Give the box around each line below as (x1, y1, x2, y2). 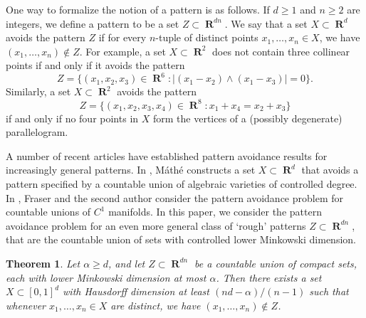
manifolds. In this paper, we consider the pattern (108, 204, 322, 219)
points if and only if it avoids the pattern (6, 58, 185, 73)
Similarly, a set (6, 84, 71, 99)
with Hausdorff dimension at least (63, 284, 209, 299)
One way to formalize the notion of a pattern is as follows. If (6, 2, 270, 16)
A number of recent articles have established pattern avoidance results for (6, 148, 328, 163)
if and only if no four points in (6, 110, 139, 125)
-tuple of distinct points (155, 30, 258, 45)
